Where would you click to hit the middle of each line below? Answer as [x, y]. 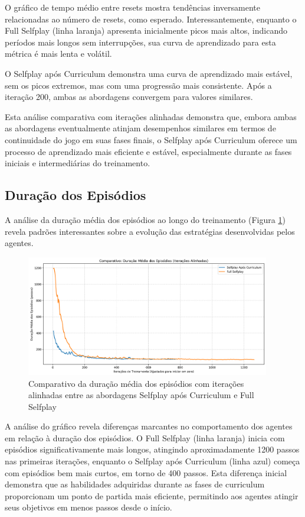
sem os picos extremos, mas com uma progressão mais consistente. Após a [138, 85]
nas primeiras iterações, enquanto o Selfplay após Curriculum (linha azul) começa [152, 461]
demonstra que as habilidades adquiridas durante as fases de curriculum [135, 484]
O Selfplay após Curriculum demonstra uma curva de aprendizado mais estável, [149, 73]
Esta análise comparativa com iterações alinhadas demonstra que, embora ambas [151, 116]
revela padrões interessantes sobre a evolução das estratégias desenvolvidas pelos [150, 231]
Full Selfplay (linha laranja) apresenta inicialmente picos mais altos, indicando [146, 30]
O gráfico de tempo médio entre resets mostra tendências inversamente [132, 7]
